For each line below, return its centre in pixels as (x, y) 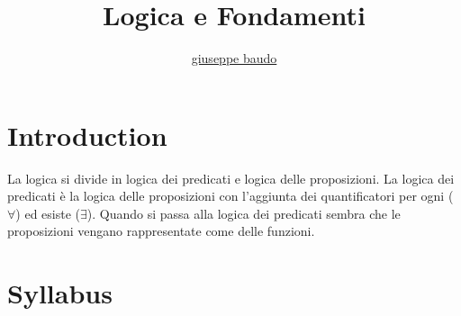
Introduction (87, 135)
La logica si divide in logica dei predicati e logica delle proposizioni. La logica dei (231, 178)
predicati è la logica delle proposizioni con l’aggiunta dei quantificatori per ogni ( (230, 196)
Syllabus (60, 293)
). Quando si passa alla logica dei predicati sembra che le (244, 213)
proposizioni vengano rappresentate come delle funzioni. (161, 231)
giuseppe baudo (234, 58)
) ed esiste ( (48, 213)
